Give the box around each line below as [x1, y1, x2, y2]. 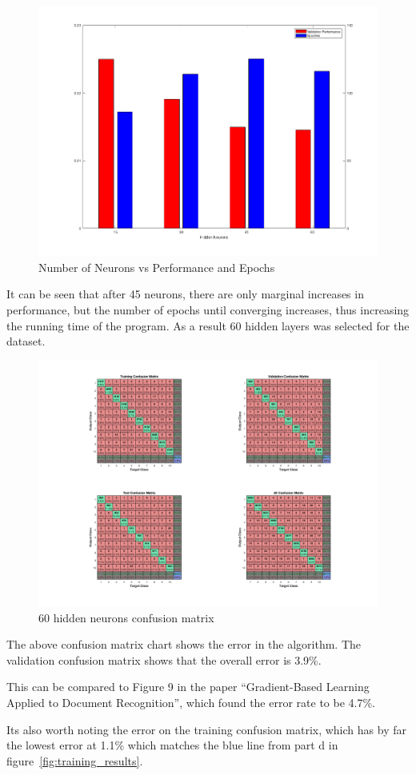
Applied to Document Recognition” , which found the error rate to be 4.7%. [6, 693, 376, 710]
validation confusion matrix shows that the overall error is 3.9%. [6, 651, 322, 668]
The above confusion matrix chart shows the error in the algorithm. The [6, 636, 362, 653]
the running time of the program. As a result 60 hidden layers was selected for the [6, 317, 410, 334]
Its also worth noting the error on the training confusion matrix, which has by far [6, 721, 406, 737]
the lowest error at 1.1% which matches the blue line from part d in [6, 737, 338, 753]
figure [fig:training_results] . [6, 752, 143, 769]
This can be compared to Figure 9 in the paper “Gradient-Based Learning [6, 678, 370, 695]
